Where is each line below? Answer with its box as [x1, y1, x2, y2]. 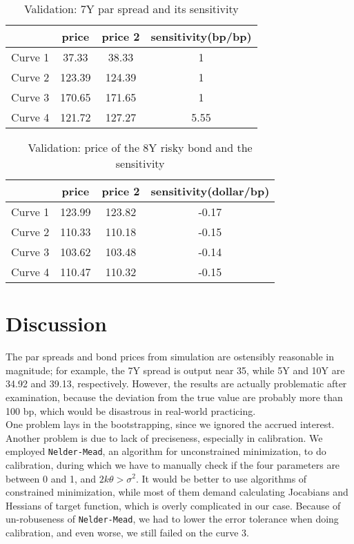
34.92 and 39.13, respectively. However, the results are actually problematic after [6, 376, 347, 391]
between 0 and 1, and [6, 471, 97, 485]
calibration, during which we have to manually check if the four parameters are [6, 457, 340, 472]
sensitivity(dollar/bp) [150, 183, 270, 199]
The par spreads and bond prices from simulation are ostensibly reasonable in [6, 349, 335, 364]
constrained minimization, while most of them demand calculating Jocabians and [6, 485, 348, 499]
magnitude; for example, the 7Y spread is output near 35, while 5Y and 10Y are [6, 362, 345, 377]
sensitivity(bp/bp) [150, 28, 252, 44]
